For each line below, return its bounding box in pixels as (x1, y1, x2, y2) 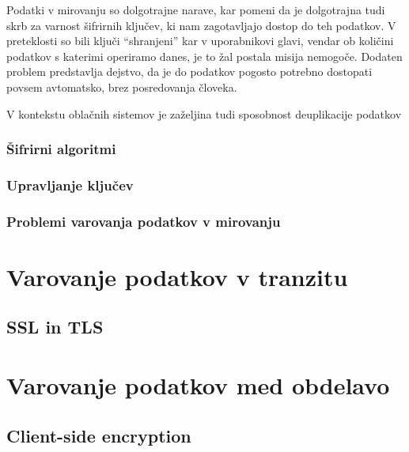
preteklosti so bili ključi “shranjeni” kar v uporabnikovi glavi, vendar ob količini (6, 32, 394, 49)
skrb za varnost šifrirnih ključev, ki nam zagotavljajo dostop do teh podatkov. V (6, 17, 396, 33)
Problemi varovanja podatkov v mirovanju (6, 211, 281, 231)
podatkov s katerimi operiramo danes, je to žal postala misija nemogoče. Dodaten (6, 47, 403, 64)
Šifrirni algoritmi (6, 139, 116, 159)
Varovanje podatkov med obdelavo (6, 369, 390, 401)
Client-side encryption (6, 423, 191, 447)
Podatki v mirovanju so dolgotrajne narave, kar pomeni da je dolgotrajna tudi (6, 2, 385, 17)
